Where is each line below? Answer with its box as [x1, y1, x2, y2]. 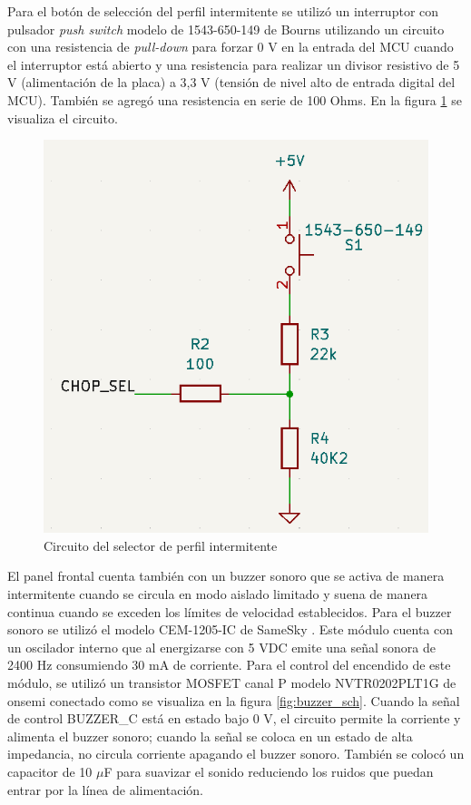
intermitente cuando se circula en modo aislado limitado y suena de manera [7, 584, 428, 604]
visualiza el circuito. [7, 108, 118, 127]
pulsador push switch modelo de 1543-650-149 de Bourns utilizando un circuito [7, 19, 445, 38]
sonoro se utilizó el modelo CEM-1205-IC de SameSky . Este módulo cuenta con [7, 620, 454, 639]
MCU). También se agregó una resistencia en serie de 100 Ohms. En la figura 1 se [7, 90, 462, 109]
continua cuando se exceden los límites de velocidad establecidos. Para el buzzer [7, 602, 452, 621]
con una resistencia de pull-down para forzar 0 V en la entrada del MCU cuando [7, 37, 454, 56]
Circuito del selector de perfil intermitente [44, 535, 278, 555]
